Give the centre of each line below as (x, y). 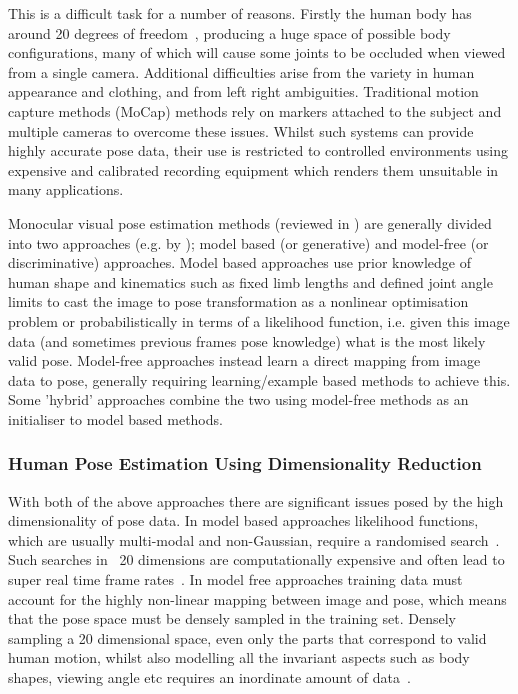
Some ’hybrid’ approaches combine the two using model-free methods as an (238, 399)
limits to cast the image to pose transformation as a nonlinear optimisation (238, 301)
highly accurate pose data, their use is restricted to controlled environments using (258, 150)
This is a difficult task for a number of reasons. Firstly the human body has (240, 13)
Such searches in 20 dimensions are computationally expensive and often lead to (256, 559)
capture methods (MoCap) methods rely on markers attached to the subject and (255, 110)
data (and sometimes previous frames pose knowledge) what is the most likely (247, 340)
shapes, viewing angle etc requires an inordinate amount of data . (209, 677)
